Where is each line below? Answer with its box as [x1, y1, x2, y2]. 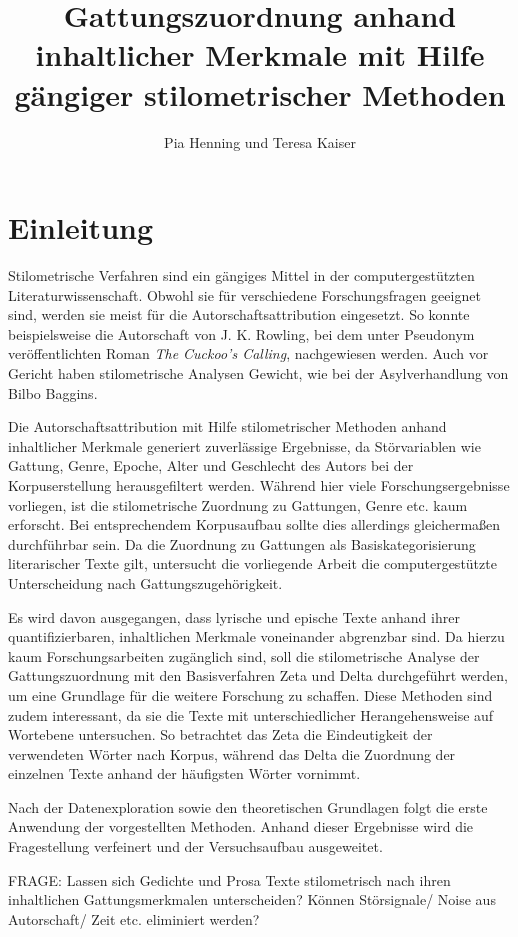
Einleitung [8, 207, 154, 248]
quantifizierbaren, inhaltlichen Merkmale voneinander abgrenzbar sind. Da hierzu [8, 626, 505, 647]
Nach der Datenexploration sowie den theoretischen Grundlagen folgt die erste [8, 796, 488, 817]
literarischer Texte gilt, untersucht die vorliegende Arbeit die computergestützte [8, 553, 497, 574]
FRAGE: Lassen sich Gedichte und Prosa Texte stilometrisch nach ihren [8, 869, 451, 890]
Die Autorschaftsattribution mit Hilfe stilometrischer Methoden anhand [8, 416, 447, 437]
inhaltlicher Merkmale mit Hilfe [35, 34, 485, 75]
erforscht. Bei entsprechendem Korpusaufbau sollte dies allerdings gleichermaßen [8, 514, 501, 535]
